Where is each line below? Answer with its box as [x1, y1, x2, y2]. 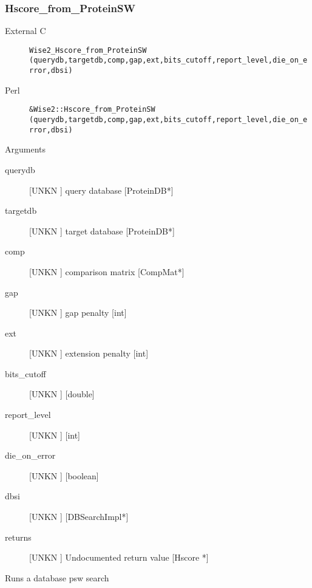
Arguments [5, 143, 46, 156]
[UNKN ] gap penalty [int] [29, 306, 127, 319]
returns [5, 530, 32, 543]
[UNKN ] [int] [29, 428, 81, 441]
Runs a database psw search [5, 571, 109, 584]
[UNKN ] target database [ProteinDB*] [29, 224, 175, 237]
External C [5, 24, 46, 37]
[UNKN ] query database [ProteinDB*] [29, 183, 174, 196]
